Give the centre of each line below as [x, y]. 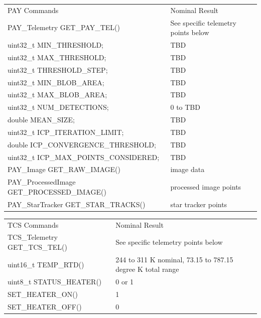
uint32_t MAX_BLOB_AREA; [57, 95]
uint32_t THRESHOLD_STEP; [58, 69]
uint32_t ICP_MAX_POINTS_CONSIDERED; [84, 157]
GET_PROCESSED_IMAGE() [57, 191]
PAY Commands [33, 10]
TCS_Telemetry [33, 237]
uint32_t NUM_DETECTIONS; [58, 107]
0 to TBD [185, 107]
